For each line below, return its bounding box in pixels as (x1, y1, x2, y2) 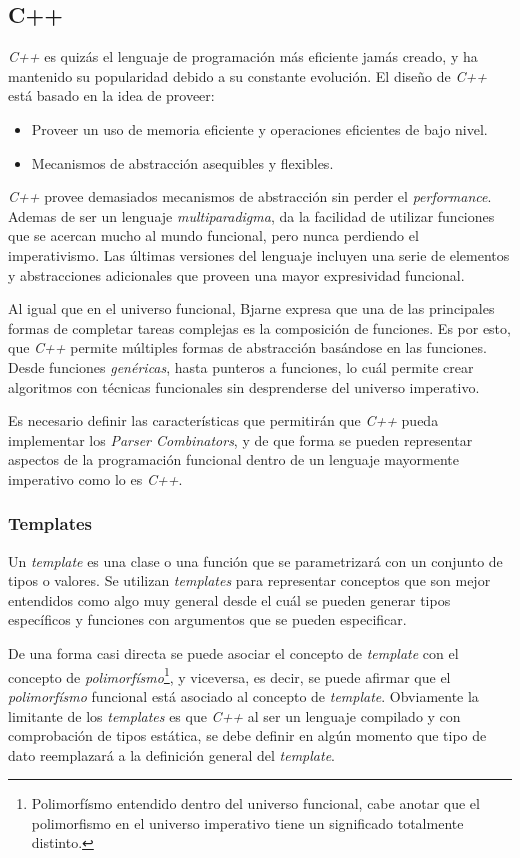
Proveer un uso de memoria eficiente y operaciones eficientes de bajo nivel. (31, 118, 488, 139)
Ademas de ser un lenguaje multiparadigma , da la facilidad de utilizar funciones (8, 205, 495, 226)
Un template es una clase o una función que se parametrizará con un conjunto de (8, 550, 503, 571)
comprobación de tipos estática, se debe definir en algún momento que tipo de (8, 725, 487, 746)
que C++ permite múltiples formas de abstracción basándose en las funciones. (8, 337, 487, 358)
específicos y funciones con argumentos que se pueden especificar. (8, 609, 407, 630)
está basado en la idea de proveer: (8, 85, 215, 106)
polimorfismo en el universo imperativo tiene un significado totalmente (31, 812, 464, 833)
